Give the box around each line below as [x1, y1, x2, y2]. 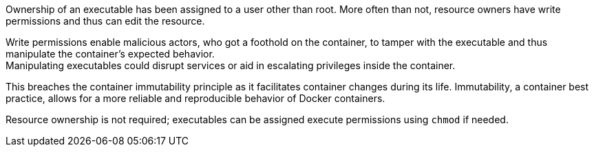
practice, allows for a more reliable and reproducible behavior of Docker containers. [6, 92, 385, 104]
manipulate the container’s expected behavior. [6, 48, 215, 60]
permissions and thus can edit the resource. [6, 15, 205, 27]
